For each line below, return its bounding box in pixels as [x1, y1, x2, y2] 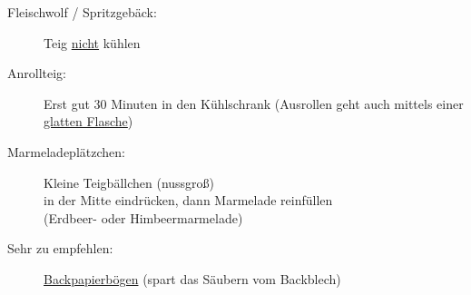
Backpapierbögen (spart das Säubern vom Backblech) [44, 269, 341, 288]
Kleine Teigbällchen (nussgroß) [44, 172, 215, 192]
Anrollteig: [7, 64, 67, 83]
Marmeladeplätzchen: [7, 142, 125, 161]
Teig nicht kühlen [44, 33, 141, 52]
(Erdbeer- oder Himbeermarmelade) [44, 208, 243, 227]
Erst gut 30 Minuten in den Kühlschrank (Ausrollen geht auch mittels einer [44, 93, 464, 113]
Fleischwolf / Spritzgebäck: [7, 3, 157, 21]
